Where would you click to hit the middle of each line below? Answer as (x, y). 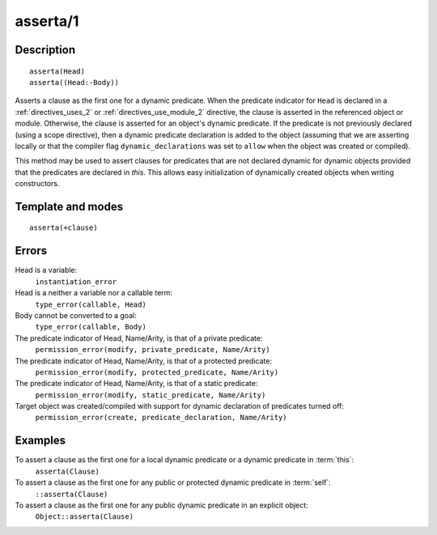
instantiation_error (76, 282)
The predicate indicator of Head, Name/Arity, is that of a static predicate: (136, 384)
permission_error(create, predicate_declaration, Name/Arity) (161, 418)
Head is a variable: (46, 270)
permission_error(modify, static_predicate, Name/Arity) (151, 395)
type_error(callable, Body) (91, 327)
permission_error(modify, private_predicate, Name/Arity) (153, 350)
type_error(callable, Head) (91, 304)
